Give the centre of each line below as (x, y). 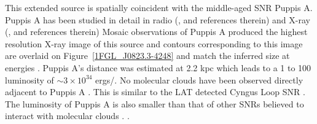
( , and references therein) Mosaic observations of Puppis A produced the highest (156, 32)
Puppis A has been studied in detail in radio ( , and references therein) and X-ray (158, 19)
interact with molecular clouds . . (67, 116)
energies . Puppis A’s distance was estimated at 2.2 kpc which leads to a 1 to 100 (158, 67)
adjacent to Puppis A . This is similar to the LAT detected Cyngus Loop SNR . (155, 92)
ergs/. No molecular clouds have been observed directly (199, 79)
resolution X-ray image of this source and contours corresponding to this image (154, 43)
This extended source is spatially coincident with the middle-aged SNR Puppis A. (159, 7)
